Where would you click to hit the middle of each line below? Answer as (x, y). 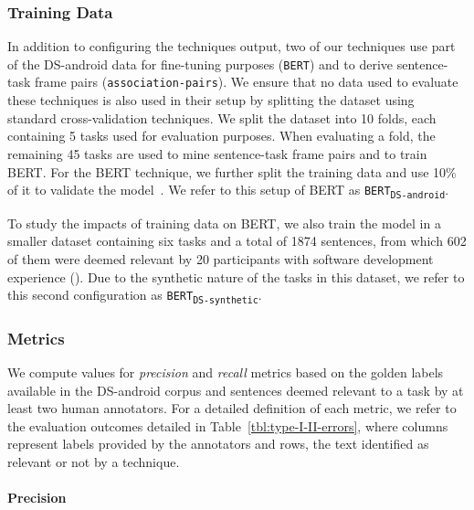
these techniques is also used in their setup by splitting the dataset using (211, 100)
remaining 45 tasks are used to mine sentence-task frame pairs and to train (217, 153)
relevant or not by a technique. (94, 462)
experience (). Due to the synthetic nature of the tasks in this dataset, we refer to (236, 276)
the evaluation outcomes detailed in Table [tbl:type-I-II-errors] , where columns (228, 425)
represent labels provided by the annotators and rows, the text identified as (218, 444)
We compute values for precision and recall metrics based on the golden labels (226, 372)
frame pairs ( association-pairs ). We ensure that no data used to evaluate (247, 82)
